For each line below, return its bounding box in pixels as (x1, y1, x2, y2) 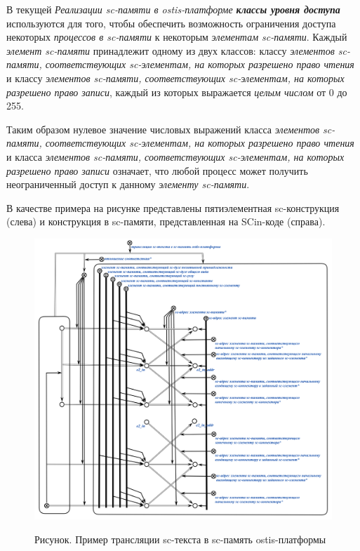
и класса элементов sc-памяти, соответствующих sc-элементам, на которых (6, 149, 345, 164)
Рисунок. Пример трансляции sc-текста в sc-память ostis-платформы (34, 531, 326, 546)
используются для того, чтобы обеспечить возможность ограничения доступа (6, 15, 336, 30)
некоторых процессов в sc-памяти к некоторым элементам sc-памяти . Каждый (6, 29, 347, 44)
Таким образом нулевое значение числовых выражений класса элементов (6, 121, 320, 136)
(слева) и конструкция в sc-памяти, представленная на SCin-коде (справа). (6, 214, 326, 229)
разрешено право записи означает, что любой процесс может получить (6, 163, 308, 178)
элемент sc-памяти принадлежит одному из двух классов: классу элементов (6, 43, 335, 58)
